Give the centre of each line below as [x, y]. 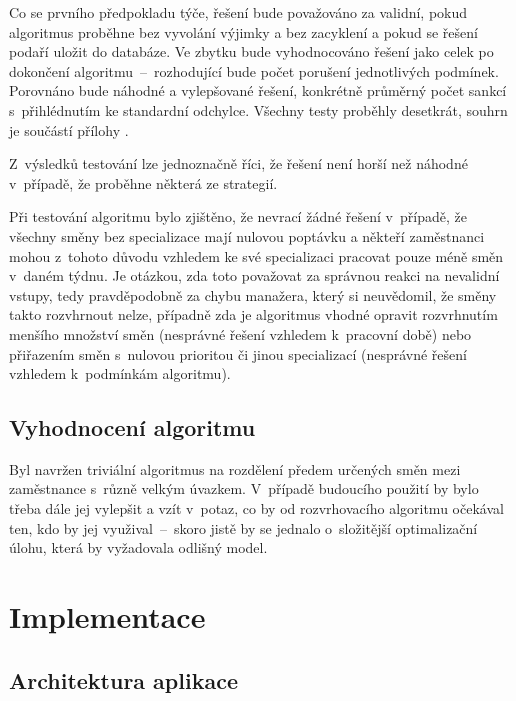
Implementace [107, 616]
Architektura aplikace [123, 679]
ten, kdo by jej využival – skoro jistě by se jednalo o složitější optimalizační [243, 527]
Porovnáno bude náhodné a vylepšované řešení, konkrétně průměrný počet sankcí [258, 90]
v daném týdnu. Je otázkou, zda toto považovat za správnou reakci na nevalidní [254, 275]
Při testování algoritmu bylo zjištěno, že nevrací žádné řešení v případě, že [238, 216]
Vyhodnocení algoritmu [132, 427]
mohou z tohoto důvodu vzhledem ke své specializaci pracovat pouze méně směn [256, 255]
